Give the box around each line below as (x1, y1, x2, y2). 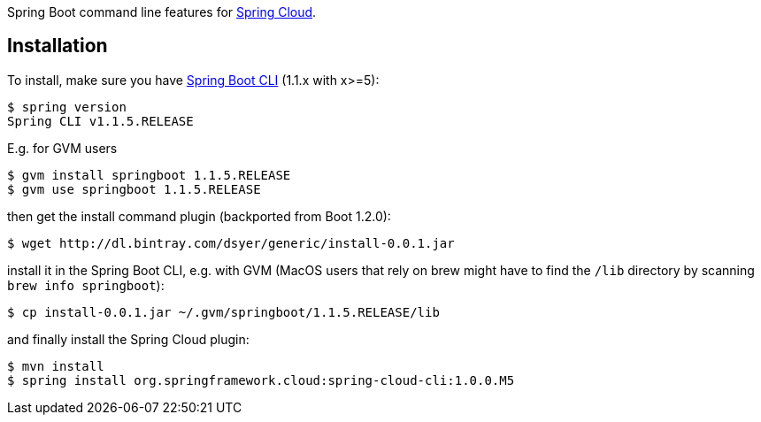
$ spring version (7, 99, 127, 114)
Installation (7, 35, 108, 58)
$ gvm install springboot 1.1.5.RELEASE (7, 167, 291, 182)
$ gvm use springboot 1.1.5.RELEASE (7, 181, 261, 196)
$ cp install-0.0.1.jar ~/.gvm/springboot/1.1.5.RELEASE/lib (7, 304, 440, 319)
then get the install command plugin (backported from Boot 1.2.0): (7, 208, 391, 224)
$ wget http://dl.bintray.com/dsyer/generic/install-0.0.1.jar (7, 235, 455, 250)
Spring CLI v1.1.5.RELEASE (7, 113, 194, 128)
